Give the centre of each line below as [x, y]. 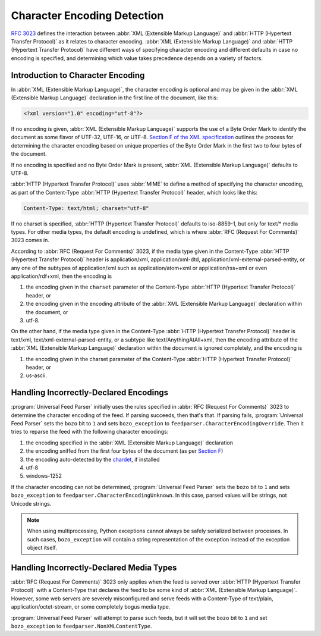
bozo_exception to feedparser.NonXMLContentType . [81, 626]
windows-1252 [44, 476]
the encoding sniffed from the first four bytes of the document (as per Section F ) [125, 451]
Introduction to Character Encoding [78, 75]
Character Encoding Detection [87, 15]
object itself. [42, 548]
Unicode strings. [31, 503]
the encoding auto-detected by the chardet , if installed [93, 459]
